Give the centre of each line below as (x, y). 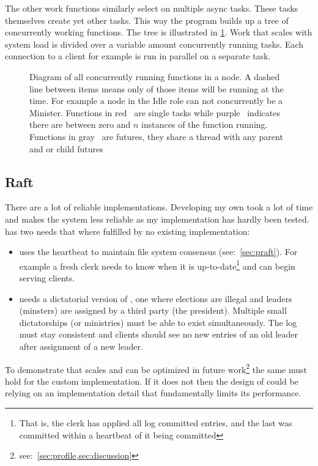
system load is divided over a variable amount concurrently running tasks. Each (154, 44)
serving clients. (47, 277)
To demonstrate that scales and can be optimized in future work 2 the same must (156, 368)
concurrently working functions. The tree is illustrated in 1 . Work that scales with (159, 32)
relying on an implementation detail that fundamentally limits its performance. (153, 393)
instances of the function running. (205, 124)
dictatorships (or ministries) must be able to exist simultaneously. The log (158, 322)
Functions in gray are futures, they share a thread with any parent (156, 136)
